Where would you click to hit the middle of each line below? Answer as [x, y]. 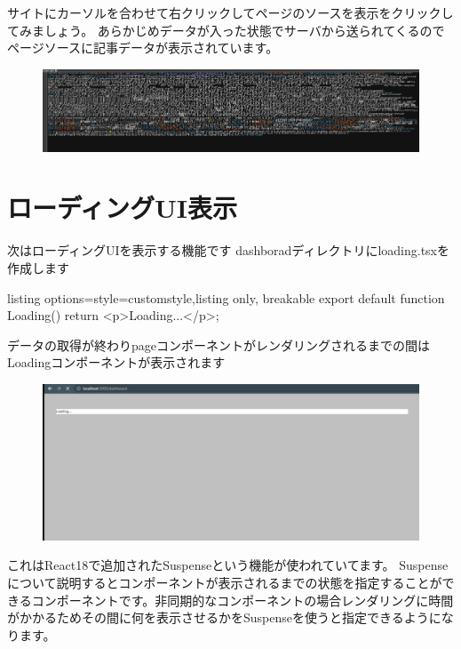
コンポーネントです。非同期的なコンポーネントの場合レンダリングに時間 [242, 600]
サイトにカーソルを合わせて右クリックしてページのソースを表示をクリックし [230, 12]
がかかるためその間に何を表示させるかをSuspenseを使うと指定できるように [224, 617]
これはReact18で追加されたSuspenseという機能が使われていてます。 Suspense [228, 565]
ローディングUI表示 [123, 208]
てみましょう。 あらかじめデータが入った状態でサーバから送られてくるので [226, 30]
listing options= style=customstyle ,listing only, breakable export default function [226, 297]
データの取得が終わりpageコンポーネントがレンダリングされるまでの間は [219, 345]
